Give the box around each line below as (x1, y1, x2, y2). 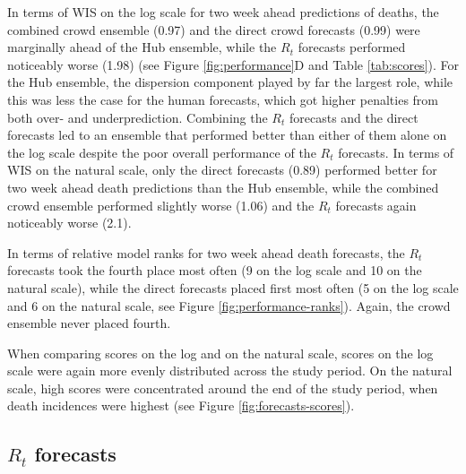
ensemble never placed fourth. (7, 314, 171, 332)
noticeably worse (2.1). (7, 213, 132, 232)
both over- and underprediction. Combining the (7, 108, 268, 126)
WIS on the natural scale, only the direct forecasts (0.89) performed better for (7, 160, 437, 179)
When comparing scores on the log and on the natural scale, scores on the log (7, 343, 434, 362)
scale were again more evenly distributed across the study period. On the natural (7, 361, 453, 380)
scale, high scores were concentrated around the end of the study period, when (7, 378, 438, 397)
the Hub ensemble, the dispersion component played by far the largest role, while (7, 73, 453, 91)
